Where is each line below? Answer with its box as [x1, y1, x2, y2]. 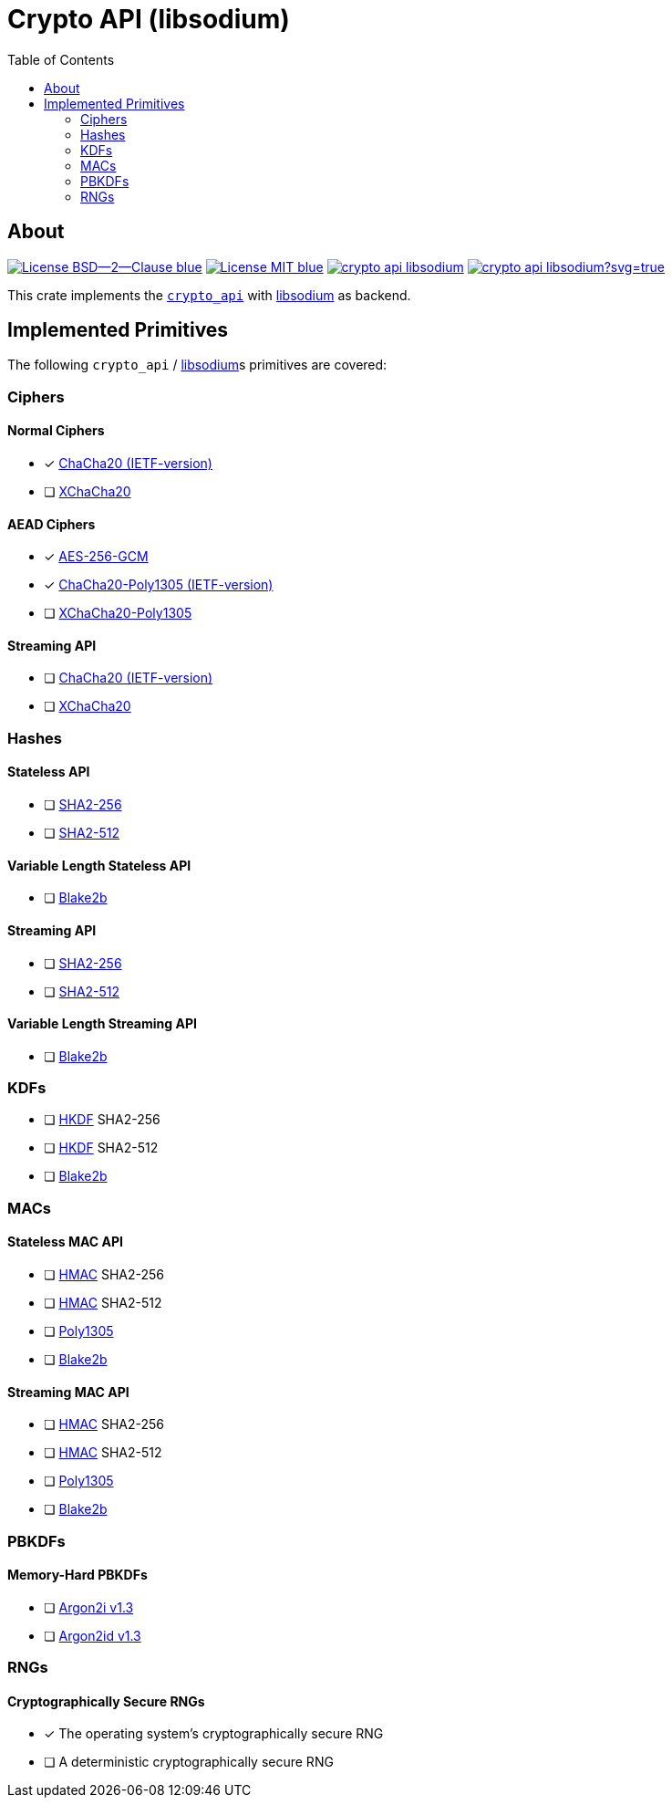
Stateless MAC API [7, 1234, 123, 1250]
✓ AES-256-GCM [44, 548, 149, 565]
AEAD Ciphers [7, 516, 96, 532]
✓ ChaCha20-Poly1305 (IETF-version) [44, 577, 274, 593]
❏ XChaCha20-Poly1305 [44, 605, 192, 621]
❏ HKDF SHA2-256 [44, 1111, 160, 1128]
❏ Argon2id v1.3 [44, 1627, 141, 1643]
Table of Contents [7, 51, 115, 68]
